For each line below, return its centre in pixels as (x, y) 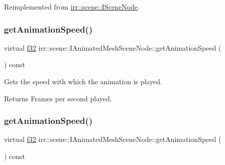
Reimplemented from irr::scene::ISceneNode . (72, 7)
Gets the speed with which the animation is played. (83, 81)
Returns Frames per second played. (58, 98)
